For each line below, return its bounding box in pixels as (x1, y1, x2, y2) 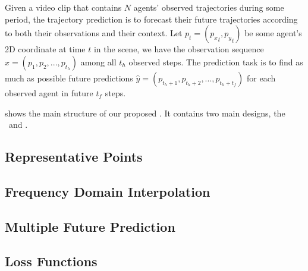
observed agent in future (5, 86, 93, 99)
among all (80, 55, 117, 68)
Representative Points (5, 147, 143, 166)
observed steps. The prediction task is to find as (128, 55, 303, 68)
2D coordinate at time (5, 43, 86, 55)
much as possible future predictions (5, 71, 133, 84)
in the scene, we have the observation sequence (93, 43, 264, 55)
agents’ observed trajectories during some (133, 1, 284, 14)
